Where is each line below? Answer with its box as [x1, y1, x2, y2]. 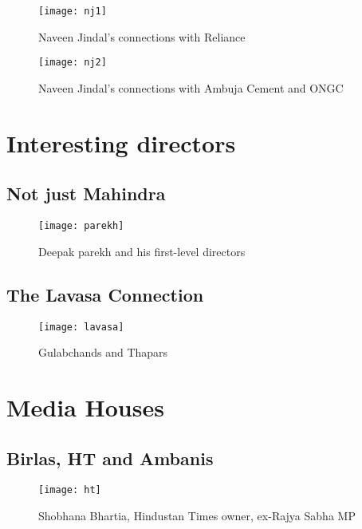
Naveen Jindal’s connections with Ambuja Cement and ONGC [38, 79, 344, 96]
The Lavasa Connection [6, 282, 204, 306]
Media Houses [6, 390, 164, 423]
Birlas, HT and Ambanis [6, 445, 214, 470]
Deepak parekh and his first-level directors [38, 243, 246, 259]
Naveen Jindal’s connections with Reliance [38, 28, 246, 45]
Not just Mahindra [6, 181, 166, 206]
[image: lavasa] [38, 321, 124, 333]
